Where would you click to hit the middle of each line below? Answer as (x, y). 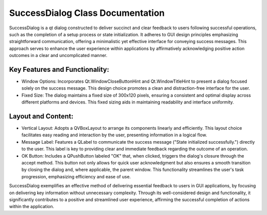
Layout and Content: (41, 116)
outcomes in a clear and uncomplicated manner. (58, 55)
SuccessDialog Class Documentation (87, 13)
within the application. (32, 207)
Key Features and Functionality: (59, 69)
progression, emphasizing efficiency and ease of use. (76, 176)
